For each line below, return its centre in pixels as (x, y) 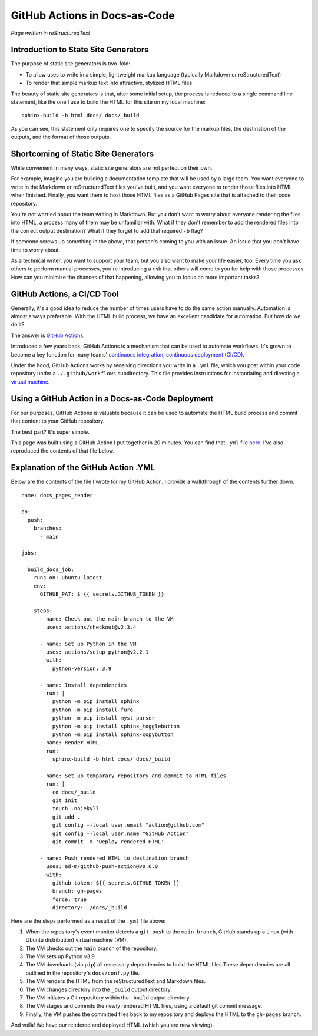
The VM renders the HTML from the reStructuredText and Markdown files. (116, 981)
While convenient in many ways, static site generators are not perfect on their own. (112, 168)
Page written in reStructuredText (51, 33)
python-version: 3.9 (82, 668)
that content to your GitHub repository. (58, 421)
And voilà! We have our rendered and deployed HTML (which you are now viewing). (112, 1025)
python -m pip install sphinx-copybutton (113, 734)
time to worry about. (36, 250)
